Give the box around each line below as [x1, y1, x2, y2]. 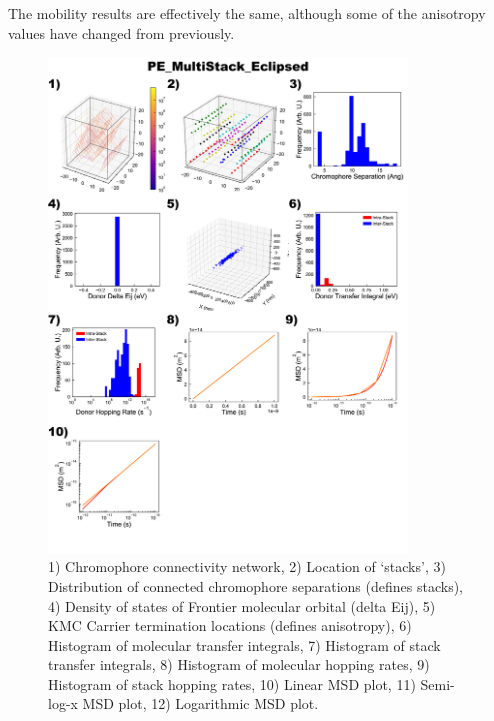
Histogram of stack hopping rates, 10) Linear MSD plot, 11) [48, 673, 416, 694]
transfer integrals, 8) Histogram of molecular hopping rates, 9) [48, 654, 430, 675]
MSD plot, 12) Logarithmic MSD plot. [82, 693, 319, 714]
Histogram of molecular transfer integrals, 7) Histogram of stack [48, 634, 441, 655]
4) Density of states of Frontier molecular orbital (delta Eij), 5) [48, 595, 436, 616]
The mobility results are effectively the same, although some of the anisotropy [8, 3, 486, 23]
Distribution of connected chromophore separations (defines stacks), [48, 575, 463, 596]
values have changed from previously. [8, 22, 235, 43]
